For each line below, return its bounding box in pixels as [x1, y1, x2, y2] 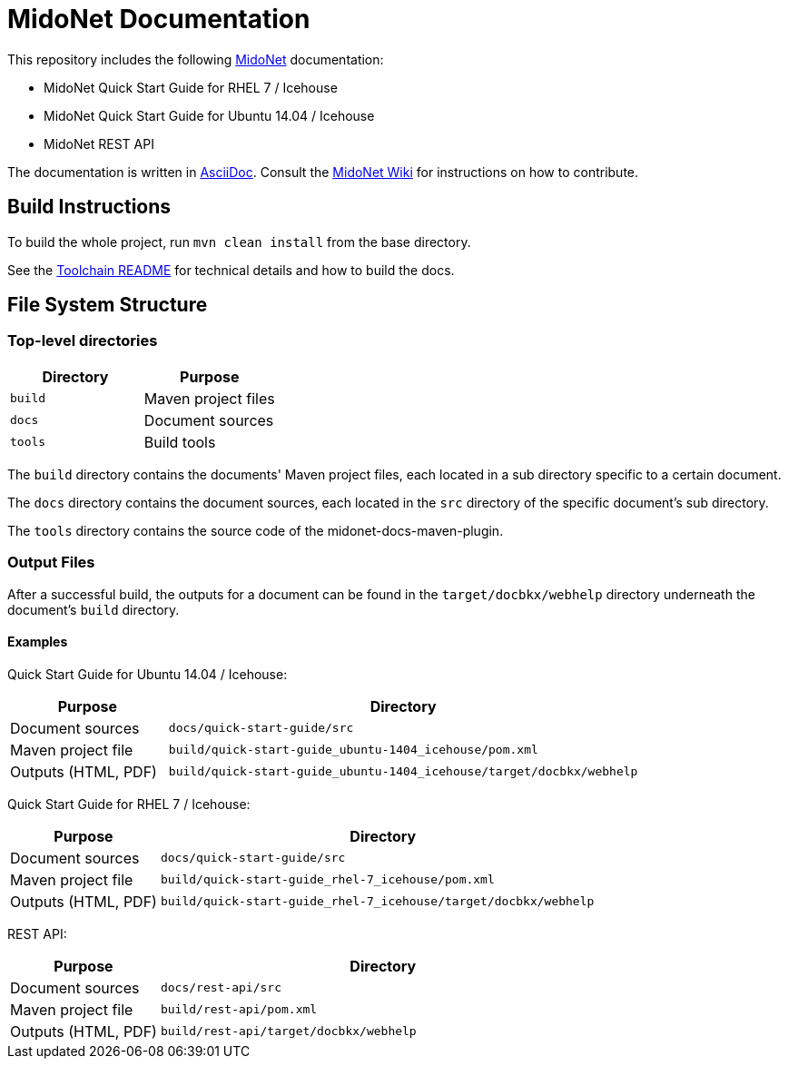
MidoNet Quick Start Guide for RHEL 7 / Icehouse [44, 79, 338, 95]
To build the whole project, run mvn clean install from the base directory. [7, 233, 471, 250]
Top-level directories [7, 331, 158, 350]
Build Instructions [7, 195, 172, 219]
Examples [7, 634, 68, 650]
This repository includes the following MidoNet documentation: [7, 51, 384, 67]
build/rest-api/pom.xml [160, 1002, 318, 1017]
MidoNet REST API [44, 135, 154, 152]
